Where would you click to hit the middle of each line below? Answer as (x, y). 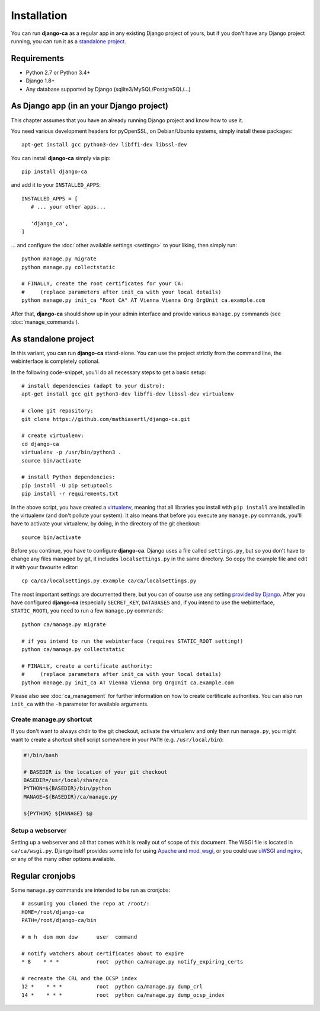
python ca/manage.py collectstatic (73, 649)
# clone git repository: (57, 411)
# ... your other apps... (68, 207)
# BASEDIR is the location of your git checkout (95, 772)
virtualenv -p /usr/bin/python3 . (71, 452)
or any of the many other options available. (63, 859)
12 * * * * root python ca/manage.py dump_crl (112, 987)
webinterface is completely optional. (55, 361)
